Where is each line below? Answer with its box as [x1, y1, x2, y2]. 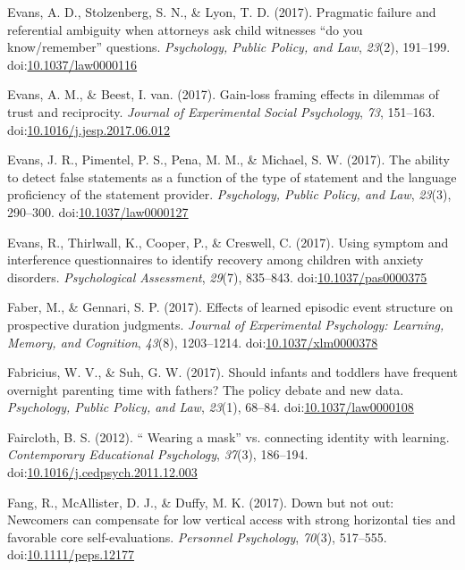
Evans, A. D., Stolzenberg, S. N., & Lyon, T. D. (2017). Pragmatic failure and [7, 3, 436, 21]
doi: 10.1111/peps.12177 [7, 545, 135, 564]
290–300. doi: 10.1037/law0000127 [7, 202, 189, 221]
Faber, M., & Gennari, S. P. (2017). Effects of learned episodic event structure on [7, 298, 453, 316]
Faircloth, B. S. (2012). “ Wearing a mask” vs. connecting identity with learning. [7, 427, 450, 446]
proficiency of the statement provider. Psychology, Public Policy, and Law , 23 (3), [7, 185, 452, 204]
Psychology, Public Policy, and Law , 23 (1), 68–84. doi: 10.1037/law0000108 [7, 398, 414, 416]
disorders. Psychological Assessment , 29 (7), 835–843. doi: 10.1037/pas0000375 [7, 267, 427, 286]
